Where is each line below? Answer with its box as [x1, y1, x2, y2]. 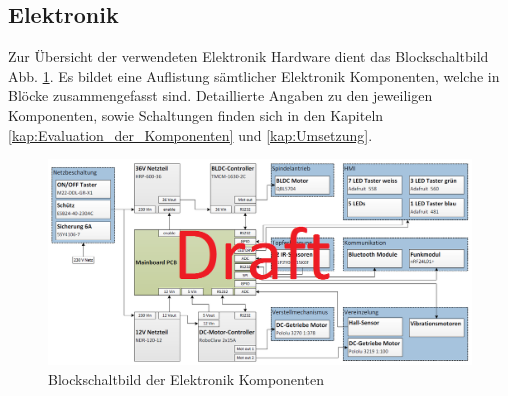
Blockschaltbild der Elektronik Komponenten [48, 368, 324, 389]
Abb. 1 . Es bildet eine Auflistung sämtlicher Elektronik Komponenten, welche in [8, 65, 500, 86]
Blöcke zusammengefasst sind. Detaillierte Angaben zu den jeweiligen [8, 85, 433, 106]
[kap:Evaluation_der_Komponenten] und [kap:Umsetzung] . [8, 124, 373, 145]
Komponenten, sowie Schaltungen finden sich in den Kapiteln [8, 104, 384, 125]
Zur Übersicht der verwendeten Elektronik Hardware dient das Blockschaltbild [8, 46, 489, 67]
